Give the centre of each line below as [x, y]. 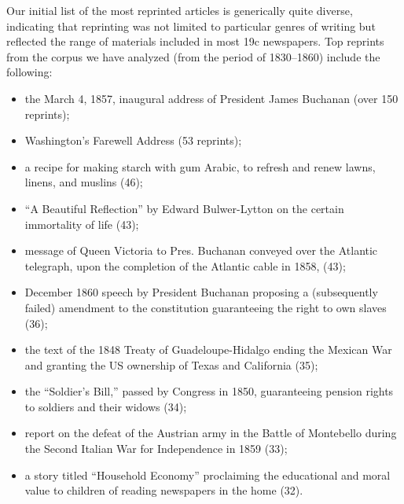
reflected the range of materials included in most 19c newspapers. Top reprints [195, 41]
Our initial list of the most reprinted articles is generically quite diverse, [180, 10]
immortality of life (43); [82, 224]
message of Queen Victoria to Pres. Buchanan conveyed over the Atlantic [201, 250]
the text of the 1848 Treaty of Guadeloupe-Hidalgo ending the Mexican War [208, 349]
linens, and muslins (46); [84, 182]
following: [29, 72]
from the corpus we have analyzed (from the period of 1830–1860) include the [193, 56]
